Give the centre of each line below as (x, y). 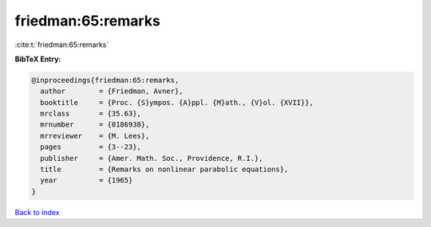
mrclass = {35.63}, (91, 114)
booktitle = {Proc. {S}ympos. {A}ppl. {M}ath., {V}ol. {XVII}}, (177, 102)
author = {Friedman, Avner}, (112, 91)
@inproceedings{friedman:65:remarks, (105, 80)
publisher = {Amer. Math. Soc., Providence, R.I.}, (152, 158)
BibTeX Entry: (38, 59)
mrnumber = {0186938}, (95, 125)
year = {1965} (87, 180)
